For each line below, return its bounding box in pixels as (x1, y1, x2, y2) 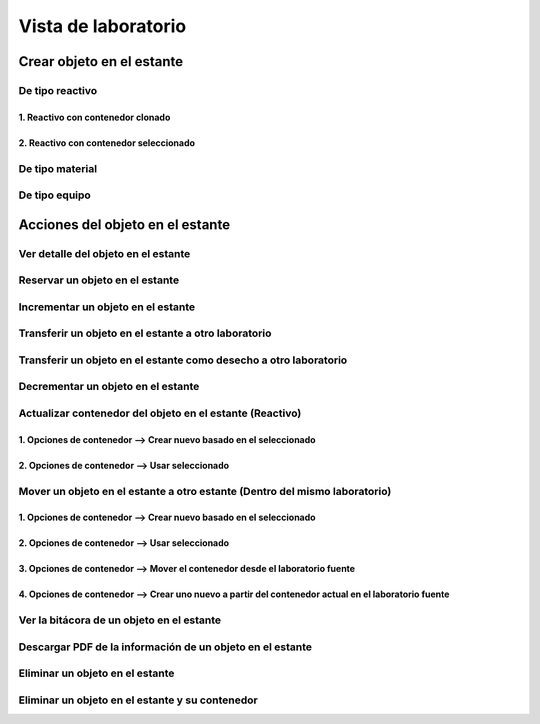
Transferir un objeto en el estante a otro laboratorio (18, 326, 272, 340)
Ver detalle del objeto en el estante (18, 246, 191, 260)
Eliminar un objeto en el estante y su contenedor (18, 693, 259, 707)
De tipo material (18, 161, 98, 175)
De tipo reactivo (18, 83, 98, 97)
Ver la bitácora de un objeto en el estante (18, 613, 222, 627)
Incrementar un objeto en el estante (18, 300, 195, 314)
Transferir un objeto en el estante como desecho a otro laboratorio (18, 353, 348, 367)
